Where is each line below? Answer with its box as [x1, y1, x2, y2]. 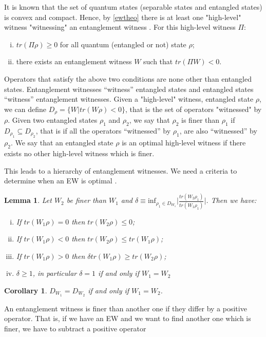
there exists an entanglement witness [16, 56, 132, 67]
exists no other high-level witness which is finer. [4, 148, 155, 159]
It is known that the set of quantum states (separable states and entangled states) [4, 2, 262, 12]
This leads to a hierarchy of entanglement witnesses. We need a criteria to [4, 165, 237, 176]
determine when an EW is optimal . [4, 175, 117, 186]
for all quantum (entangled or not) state [60, 39, 186, 49]
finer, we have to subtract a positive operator [4, 323, 146, 334]
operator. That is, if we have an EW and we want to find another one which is [4, 313, 251, 324]
